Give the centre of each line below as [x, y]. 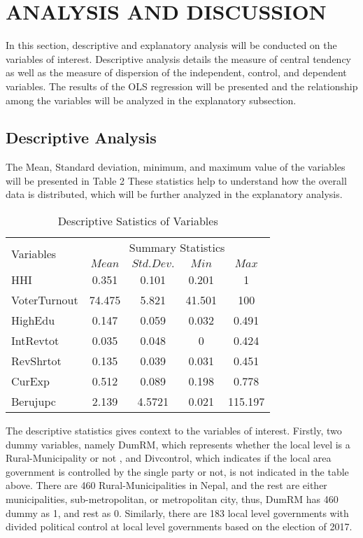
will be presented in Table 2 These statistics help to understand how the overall [176, 180]
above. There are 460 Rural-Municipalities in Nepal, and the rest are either [166, 485]
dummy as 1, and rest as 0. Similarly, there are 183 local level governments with [177, 512]
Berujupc [34, 402]
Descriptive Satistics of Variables [138, 221]
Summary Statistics [177, 248]
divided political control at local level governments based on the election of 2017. [179, 526]
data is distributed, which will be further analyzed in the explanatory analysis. [174, 194]
